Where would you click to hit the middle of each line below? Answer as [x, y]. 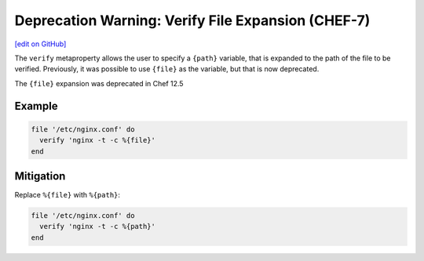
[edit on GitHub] [40, 44]
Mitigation [40, 176]
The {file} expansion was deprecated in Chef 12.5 [99, 83]
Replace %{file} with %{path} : [68, 195]
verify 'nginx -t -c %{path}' [98, 227]
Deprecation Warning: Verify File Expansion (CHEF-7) [192, 20]
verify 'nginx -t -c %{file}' [98, 140]
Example [36, 106]
